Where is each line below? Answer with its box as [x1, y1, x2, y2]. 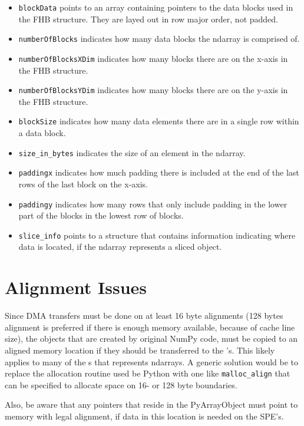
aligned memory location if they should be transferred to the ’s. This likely [5, 344, 275, 356]
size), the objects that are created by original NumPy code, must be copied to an [5, 332, 298, 345]
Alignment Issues [5, 275, 147, 299]
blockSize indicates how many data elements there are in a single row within [18, 115, 299, 127]
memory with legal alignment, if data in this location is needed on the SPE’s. [5, 410, 284, 422]
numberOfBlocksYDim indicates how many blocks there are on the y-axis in [18, 84, 288, 96]
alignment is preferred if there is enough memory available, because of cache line [5, 321, 295, 333]
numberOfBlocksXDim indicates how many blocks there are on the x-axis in [18, 52, 288, 64]
